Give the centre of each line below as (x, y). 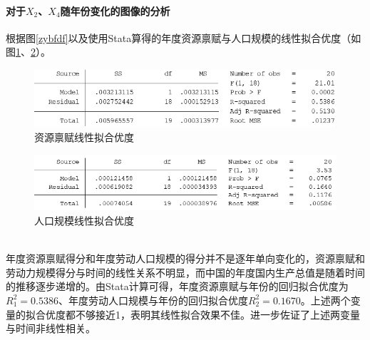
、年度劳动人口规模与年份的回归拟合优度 (153, 300)
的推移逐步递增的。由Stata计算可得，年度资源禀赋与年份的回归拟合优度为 (177, 286)
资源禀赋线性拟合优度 (84, 137)
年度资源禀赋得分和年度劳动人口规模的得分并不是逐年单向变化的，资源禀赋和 (185, 258)
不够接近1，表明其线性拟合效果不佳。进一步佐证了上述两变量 (217, 314)
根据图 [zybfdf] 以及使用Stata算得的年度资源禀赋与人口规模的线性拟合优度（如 (184, 37)
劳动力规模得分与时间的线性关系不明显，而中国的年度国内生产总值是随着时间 (185, 272)
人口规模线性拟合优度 (84, 220)
